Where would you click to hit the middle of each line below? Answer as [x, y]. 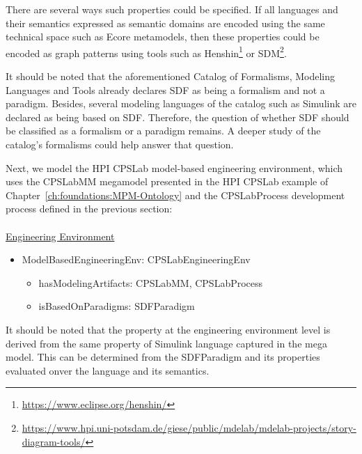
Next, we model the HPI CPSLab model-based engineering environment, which [174, 167]
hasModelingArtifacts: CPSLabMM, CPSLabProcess [151, 282]
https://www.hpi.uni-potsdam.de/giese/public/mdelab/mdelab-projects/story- [189, 427]
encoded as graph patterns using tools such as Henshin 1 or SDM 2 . [146, 52]
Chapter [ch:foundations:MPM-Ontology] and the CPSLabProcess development [175, 195]
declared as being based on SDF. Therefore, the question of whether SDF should [178, 117]
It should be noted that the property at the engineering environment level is [168, 329]
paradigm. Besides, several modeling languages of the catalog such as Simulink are [181, 103]
